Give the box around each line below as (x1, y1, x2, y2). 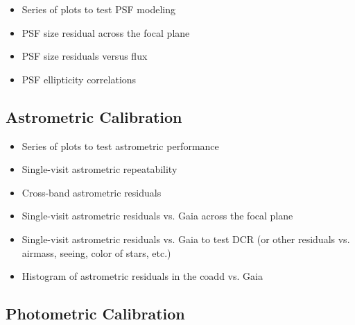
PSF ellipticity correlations (21, 72, 137, 86)
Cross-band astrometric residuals (21, 185, 162, 199)
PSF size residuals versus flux (21, 49, 148, 63)
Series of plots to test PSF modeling (21, 2, 175, 16)
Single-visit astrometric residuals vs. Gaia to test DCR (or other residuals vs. (21, 231, 350, 246)
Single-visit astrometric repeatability (21, 162, 177, 176)
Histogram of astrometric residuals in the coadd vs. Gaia (21, 269, 263, 283)
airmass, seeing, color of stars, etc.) (21, 245, 171, 260)
